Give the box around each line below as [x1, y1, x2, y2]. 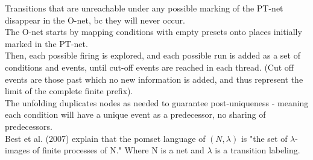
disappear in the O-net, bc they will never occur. [5, 13, 185, 26]
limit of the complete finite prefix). [5, 85, 133, 97]
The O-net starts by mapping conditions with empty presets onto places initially [5, 25, 302, 38]
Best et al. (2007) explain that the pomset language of [5, 132, 206, 144]
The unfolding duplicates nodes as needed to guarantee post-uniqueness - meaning [5, 96, 309, 109]
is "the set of [241, 132, 288, 144]
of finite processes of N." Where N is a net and [32, 144, 204, 156]
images [5, 144, 30, 156]
